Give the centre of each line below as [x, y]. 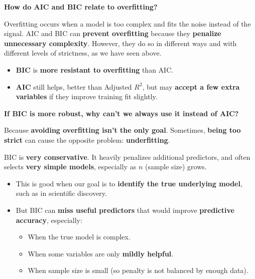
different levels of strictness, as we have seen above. [83, 53]
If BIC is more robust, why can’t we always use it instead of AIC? [121, 113]
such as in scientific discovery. [61, 193]
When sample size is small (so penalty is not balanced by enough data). [138, 270]
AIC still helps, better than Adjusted [74, 86]
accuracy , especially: [49, 220]
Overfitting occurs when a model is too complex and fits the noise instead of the [127, 23]
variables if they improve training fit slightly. [87, 96]
